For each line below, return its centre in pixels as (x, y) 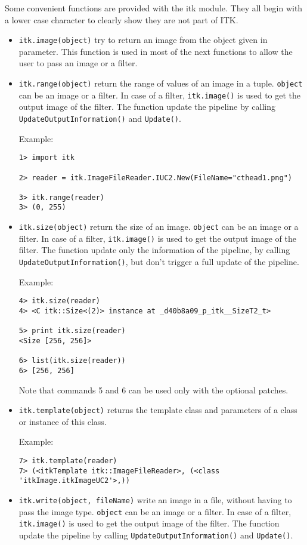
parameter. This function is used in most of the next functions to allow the (156, 51)
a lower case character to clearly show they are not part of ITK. (122, 19)
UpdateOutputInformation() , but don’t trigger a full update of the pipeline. (159, 262)
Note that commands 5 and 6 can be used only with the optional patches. (153, 389)
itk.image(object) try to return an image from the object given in (143, 40)
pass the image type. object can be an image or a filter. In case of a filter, (155, 511)
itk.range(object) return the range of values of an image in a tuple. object (161, 83)
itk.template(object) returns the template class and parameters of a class (158, 410)
